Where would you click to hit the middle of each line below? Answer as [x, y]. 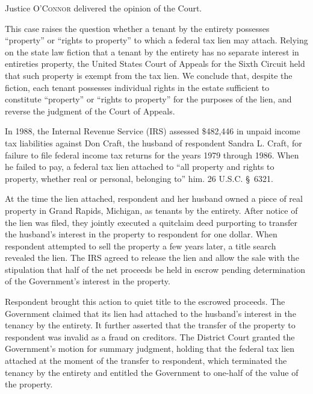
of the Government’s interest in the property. [88, 281]
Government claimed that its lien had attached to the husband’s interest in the [150, 313]
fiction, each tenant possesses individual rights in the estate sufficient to [137, 87]
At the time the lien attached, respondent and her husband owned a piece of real [154, 199]
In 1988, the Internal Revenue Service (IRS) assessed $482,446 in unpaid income [153, 131]
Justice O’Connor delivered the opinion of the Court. [104, 8]
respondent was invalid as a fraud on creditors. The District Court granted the [150, 336]
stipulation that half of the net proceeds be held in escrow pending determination [155, 269]
